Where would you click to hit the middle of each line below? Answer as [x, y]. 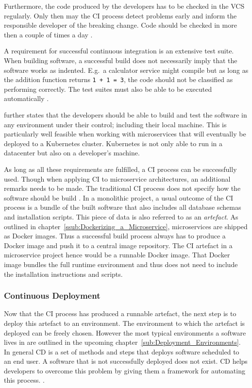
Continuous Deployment [52, 295]
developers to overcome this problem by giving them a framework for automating [125, 370]
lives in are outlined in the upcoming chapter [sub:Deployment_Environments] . [122, 342]
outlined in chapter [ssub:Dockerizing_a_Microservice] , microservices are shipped [126, 226]
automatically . [26, 98]
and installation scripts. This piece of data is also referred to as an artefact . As [121, 216]
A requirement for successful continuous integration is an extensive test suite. [119, 51]
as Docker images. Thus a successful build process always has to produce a [115, 236]
